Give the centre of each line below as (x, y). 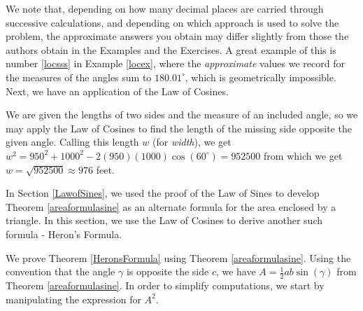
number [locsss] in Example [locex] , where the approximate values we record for (175, 63)
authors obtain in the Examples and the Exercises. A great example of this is (171, 49)
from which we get (303, 155)
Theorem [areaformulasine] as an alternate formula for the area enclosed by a (171, 206)
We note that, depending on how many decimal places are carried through (165, 8)
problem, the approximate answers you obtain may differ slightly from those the (177, 36)
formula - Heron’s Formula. (64, 234)
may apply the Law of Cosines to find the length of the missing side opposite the (179, 128)
